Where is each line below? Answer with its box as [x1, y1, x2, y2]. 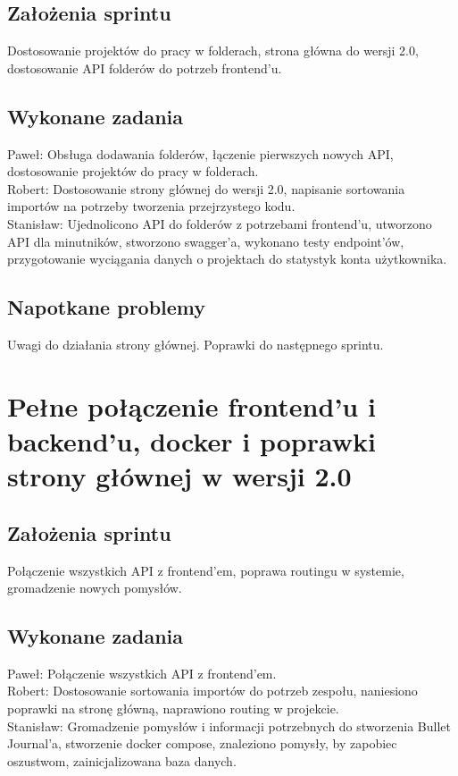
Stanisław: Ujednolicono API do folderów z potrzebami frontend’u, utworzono [7, 214, 432, 232]
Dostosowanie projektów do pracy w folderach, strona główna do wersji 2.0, [7, 41, 419, 60]
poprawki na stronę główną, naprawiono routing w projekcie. [7, 699, 339, 718]
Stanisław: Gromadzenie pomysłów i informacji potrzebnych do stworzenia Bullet [7, 716, 451, 735]
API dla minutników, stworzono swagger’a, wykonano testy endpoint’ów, [7, 232, 404, 250]
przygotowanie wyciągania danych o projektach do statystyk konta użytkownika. [7, 249, 447, 268]
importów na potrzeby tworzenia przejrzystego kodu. [7, 197, 296, 215]
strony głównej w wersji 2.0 [7, 458, 352, 494]
